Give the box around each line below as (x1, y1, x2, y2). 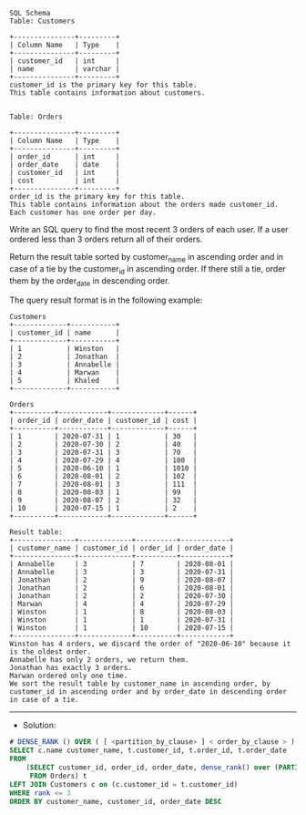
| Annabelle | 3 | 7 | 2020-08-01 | (9, 560, 234, 569)
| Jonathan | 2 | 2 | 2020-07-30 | (9, 592, 234, 601)
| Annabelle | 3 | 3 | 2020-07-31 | (9, 568, 234, 577)
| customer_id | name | (9, 328, 120, 337)
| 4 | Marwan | (9, 368, 120, 377)
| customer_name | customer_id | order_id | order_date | (9, 543, 234, 553)
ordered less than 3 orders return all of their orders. (9, 233, 203, 244)
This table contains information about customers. (9, 88, 206, 98)
